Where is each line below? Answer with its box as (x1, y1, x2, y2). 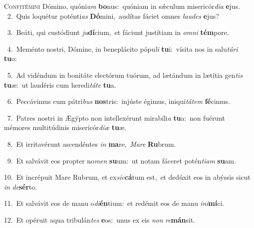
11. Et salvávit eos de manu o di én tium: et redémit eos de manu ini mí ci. (4, 198, 224, 208)
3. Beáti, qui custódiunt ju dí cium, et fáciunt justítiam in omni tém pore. (7, 27, 229, 37)
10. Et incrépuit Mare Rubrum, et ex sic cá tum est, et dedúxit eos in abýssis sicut (4, 172, 251, 182)
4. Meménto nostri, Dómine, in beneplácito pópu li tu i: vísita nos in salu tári (7, 43, 238, 54)
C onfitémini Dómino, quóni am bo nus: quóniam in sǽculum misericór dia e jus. (4, 1, 240, 11)
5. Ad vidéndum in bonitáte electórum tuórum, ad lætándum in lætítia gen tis (7, 69, 243, 80)
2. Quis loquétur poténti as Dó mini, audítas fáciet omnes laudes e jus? (7, 10, 219, 21)
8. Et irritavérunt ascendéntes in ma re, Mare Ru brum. (7, 138, 176, 149)
